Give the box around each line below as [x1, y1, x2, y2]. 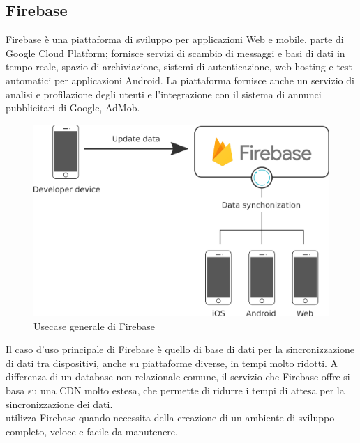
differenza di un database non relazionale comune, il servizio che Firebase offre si [6, 369, 350, 384]
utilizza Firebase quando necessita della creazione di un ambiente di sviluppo [6, 410, 335, 425]
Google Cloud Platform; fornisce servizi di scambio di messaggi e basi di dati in [6, 45, 345, 60]
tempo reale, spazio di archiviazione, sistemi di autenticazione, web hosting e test [6, 59, 353, 74]
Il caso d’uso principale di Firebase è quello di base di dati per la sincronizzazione [6, 342, 355, 357]
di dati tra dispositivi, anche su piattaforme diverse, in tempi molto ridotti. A [6, 355, 338, 370]
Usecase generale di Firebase [33, 318, 155, 333]
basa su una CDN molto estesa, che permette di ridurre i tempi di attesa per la [6, 382, 345, 397]
